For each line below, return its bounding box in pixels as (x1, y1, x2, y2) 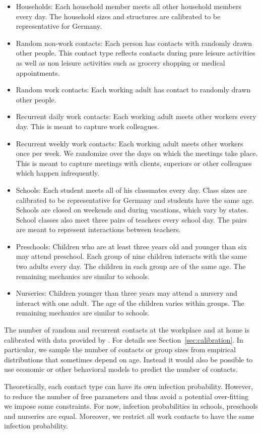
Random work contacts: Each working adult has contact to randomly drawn (16, 84, 251, 95)
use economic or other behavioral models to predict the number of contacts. (4, 364, 238, 374)
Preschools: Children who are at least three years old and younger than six (16, 241, 247, 251)
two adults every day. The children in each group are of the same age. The (16, 261, 246, 272)
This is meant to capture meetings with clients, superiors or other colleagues (16, 157, 252, 168)
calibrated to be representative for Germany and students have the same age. (16, 194, 254, 205)
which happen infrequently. (16, 168, 100, 178)
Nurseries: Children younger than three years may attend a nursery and (16, 288, 237, 298)
